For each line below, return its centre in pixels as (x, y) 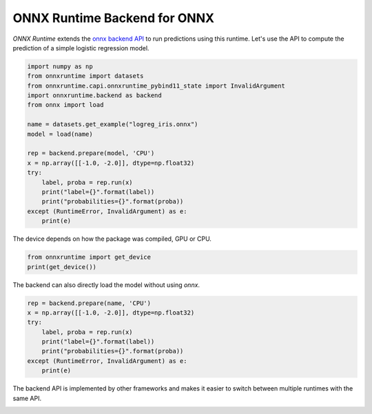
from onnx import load (65, 105)
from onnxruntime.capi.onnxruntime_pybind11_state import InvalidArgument (156, 86)
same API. (27, 398)
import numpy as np (60, 66)
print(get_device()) (62, 267)
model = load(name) (60, 134)
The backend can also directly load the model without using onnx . (106, 285)
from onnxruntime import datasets (85, 76)
